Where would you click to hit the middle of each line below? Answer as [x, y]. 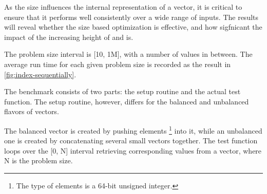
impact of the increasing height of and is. [69, 37]
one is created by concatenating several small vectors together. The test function [131, 141]
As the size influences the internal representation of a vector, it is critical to [123, 7]
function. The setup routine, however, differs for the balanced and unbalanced [127, 101]
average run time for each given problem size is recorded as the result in [118, 64]
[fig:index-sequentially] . [40, 74]
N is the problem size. [39, 160]
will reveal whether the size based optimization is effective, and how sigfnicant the [133, 27]
